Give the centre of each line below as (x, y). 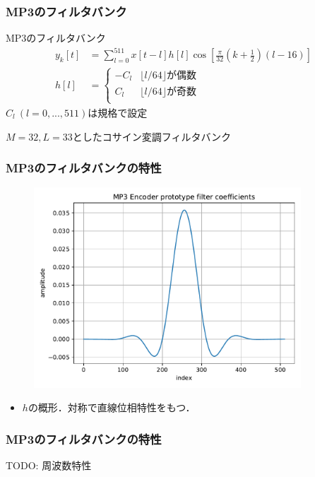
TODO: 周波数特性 (49, 465)
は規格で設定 (118, 112)
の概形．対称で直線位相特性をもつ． (112, 407)
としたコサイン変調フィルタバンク (152, 136)
